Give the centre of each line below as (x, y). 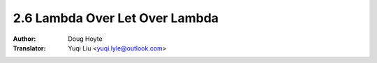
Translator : (29, 48)
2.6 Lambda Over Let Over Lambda (116, 18)
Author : (24, 39)
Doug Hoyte (85, 39)
